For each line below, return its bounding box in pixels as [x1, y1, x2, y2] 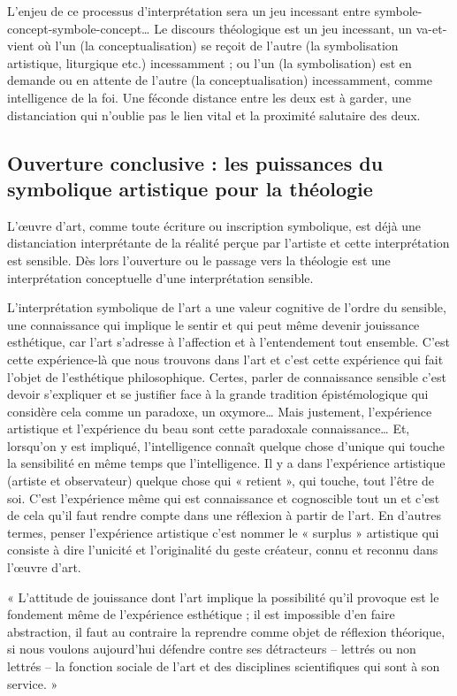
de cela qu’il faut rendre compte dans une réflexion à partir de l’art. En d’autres [7, 506, 442, 524]
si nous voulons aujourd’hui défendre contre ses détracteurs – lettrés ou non [7, 639, 416, 658]
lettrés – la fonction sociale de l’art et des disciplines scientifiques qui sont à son [7, 657, 440, 675]
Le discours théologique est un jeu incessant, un [154, 19, 413, 37]
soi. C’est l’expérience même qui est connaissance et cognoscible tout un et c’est [7, 488, 440, 507]
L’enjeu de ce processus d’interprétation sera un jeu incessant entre [7, 2, 370, 19]
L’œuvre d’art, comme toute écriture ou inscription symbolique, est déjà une [7, 216, 422, 234]
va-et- [415, 19, 447, 37]
